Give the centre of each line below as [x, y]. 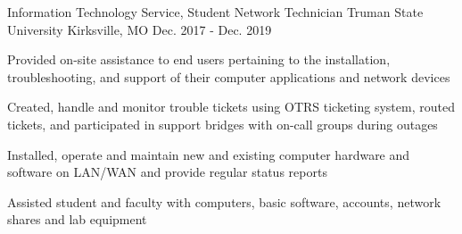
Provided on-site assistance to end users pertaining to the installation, [199, 59]
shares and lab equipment [77, 219]
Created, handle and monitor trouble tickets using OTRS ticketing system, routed [231, 107]
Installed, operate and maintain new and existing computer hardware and [209, 154]
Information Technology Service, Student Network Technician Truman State [215, 12]
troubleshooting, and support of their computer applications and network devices [229, 76]
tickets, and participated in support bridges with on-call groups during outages [223, 124]
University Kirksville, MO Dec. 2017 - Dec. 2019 [140, 29]
